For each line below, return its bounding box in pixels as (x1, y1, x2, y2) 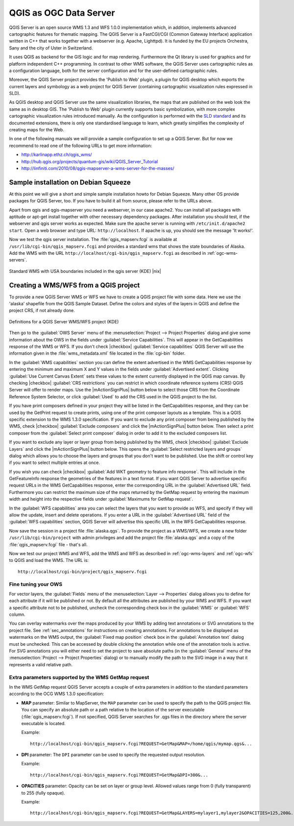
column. (9, 611, 25, 617)
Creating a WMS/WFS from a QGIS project (9, 281, 140, 289)
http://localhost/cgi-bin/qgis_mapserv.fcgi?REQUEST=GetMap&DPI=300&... (30, 772, 208, 777)
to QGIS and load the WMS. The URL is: (9, 558, 89, 563)
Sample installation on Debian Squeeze (9, 178, 131, 186)
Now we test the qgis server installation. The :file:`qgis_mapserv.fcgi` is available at (9, 237, 177, 243)
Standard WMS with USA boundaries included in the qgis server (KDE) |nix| (9, 268, 161, 274)
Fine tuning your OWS (9, 581, 63, 587)
